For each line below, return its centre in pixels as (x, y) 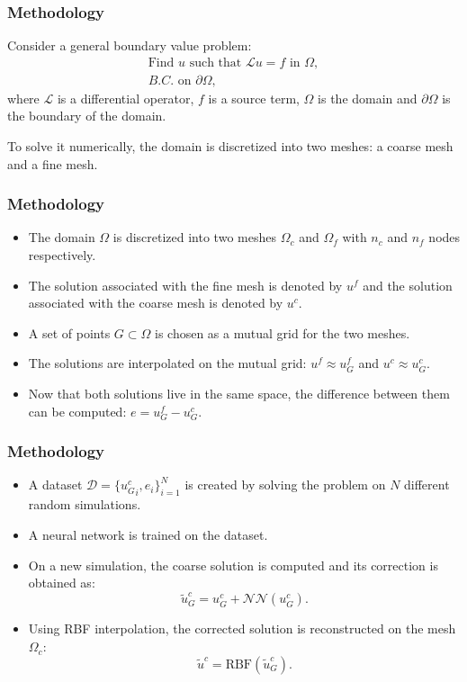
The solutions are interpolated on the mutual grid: (167, 363)
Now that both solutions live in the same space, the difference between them (239, 394)
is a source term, (254, 98)
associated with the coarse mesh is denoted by (156, 303)
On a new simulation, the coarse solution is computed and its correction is (233, 565)
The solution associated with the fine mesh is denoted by (185, 285)
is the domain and (368, 98)
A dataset (55, 485)
